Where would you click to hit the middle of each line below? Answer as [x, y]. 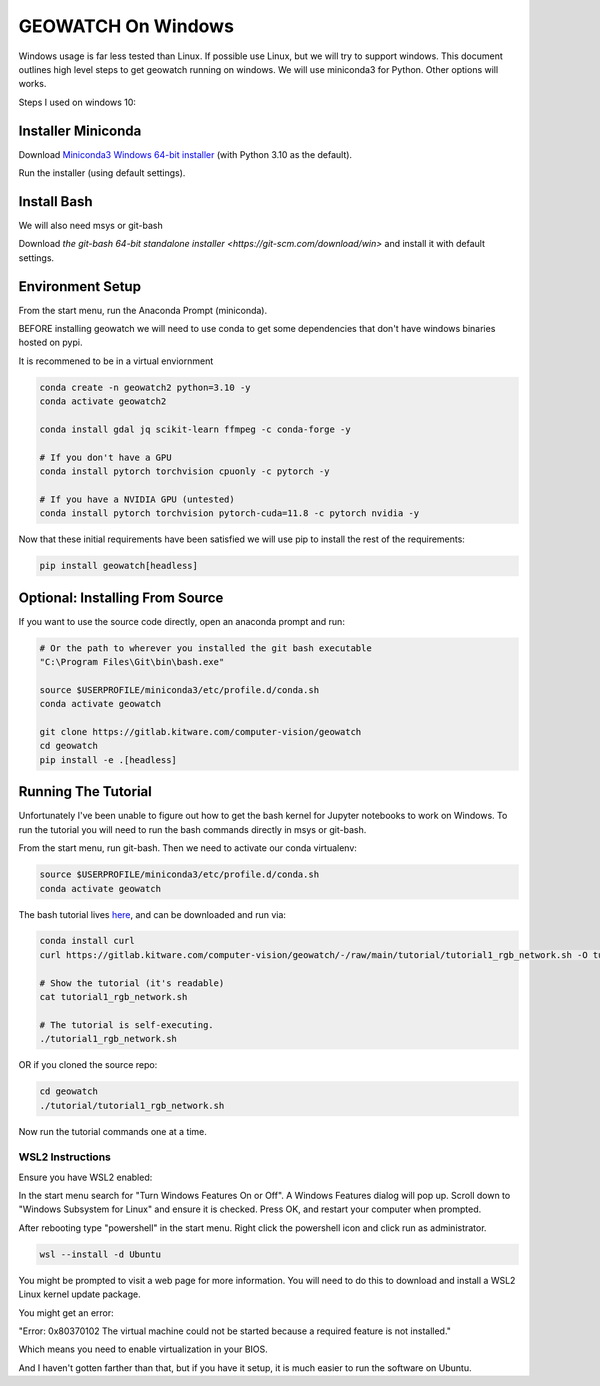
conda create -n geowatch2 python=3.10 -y [145, 387]
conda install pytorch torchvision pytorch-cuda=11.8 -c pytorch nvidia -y [229, 513]
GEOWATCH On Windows [126, 26]
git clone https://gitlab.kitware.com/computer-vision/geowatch [200, 732]
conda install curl [87, 941]
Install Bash [55, 201]
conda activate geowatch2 [103, 401]
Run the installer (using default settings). [102, 173]
